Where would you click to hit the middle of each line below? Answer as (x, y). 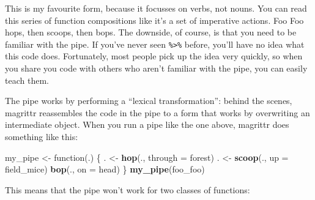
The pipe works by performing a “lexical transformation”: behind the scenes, (149, 101)
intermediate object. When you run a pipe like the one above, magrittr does (147, 124)
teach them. (27, 80)
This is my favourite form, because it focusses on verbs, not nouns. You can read (156, 8)
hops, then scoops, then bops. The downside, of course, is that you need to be (151, 32)
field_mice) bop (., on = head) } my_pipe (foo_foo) (105, 169)
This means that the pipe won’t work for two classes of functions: (128, 189)
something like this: (42, 136)
